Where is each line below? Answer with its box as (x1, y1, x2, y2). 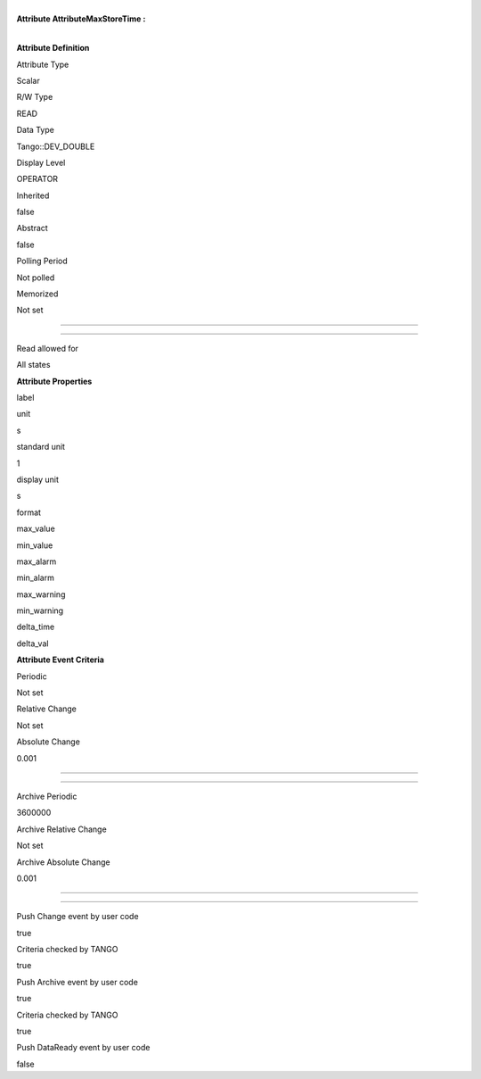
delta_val (16, 638, 49, 649)
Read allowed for (16, 343, 79, 353)
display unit (16, 474, 60, 485)
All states (16, 360, 51, 370)
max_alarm (16, 556, 57, 567)
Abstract (16, 223, 48, 234)
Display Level (16, 157, 66, 168)
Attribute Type (16, 59, 69, 70)
